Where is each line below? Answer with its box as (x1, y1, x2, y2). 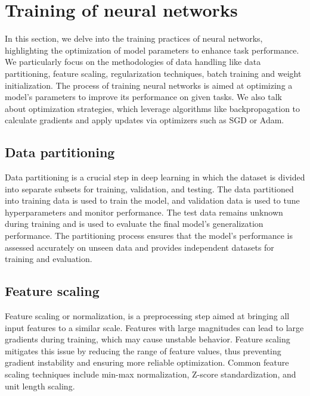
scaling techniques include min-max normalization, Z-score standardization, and (5, 368, 296, 380)
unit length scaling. (5, 379, 75, 392)
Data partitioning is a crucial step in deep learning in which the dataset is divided (5, 171, 305, 183)
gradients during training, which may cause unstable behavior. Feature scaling (5, 333, 290, 345)
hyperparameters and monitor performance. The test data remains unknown (5, 205, 283, 218)
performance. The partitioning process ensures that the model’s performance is (5, 229, 293, 242)
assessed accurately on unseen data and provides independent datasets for (5, 241, 274, 253)
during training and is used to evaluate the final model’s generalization (5, 217, 263, 230)
